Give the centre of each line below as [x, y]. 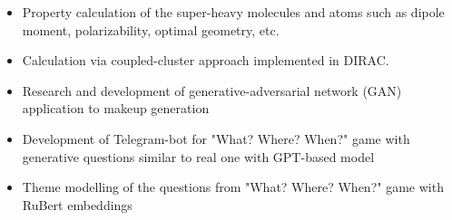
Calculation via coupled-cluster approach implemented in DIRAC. [206, 60]
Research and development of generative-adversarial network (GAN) [212, 90]
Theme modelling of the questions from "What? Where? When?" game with [233, 187]
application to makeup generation [116, 108]
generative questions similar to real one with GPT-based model [198, 156]
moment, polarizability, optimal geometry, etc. [151, 29]
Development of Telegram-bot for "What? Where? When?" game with [216, 138]
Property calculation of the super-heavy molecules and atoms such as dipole [233, 12]
